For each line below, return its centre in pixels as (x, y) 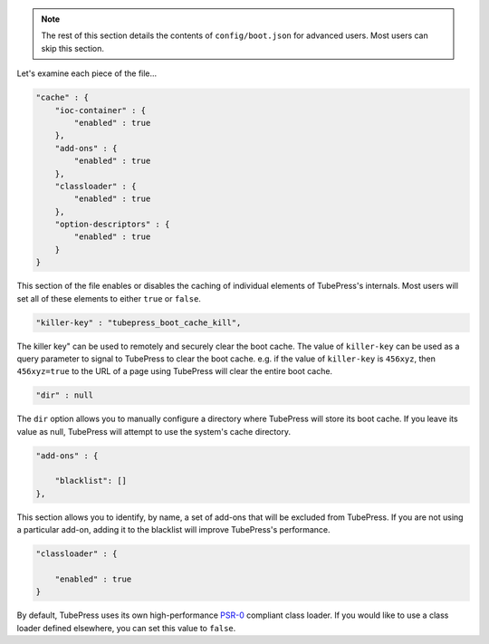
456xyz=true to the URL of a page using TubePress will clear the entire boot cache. (175, 371)
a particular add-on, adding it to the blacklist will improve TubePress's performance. (173, 530)
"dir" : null (65, 395)
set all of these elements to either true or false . (109, 298)
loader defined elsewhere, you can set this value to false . (126, 628)
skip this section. (72, 48)
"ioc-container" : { (101, 110)
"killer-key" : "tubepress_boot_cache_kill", (139, 322)
